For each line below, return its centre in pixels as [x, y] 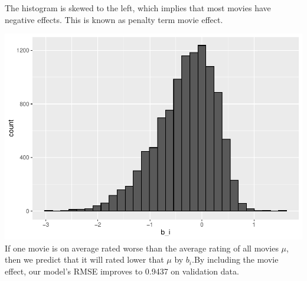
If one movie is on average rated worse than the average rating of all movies [142, 248]
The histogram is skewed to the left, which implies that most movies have [138, 8]
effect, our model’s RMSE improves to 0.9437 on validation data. [122, 271]
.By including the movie [235, 259]
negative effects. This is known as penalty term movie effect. [114, 19]
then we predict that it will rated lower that [84, 259]
